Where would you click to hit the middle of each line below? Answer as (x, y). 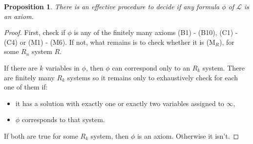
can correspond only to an (151, 67)
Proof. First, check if (35, 32)
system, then (110, 135)
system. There (223, 67)
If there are (21, 67)
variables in (63, 67)
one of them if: (26, 87)
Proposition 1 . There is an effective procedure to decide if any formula (112, 6)
